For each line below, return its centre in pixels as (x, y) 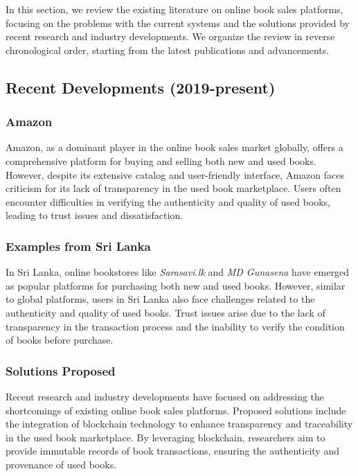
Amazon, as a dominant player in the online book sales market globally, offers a (174, 147)
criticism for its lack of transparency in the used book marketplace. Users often (173, 188)
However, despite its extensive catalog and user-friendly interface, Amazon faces (175, 174)
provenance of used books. (61, 464)
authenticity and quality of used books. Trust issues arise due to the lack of (165, 312)
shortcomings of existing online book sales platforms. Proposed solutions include (176, 410)
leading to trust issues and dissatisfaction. (95, 215)
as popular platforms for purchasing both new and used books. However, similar (176, 285)
